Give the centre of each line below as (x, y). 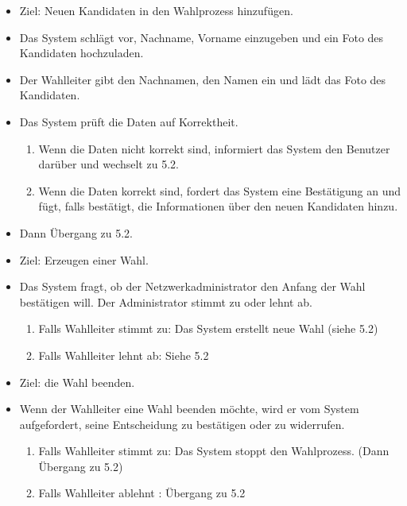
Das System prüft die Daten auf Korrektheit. (129, 121)
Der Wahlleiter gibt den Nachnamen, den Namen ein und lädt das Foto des (203, 79)
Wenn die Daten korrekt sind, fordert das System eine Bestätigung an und (220, 190)
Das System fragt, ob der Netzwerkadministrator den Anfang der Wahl (192, 286)
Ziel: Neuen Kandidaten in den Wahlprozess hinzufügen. (156, 10)
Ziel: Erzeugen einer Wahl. (84, 259)
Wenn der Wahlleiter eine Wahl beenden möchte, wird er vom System (189, 409)
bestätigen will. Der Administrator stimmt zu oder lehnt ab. (166, 301)
